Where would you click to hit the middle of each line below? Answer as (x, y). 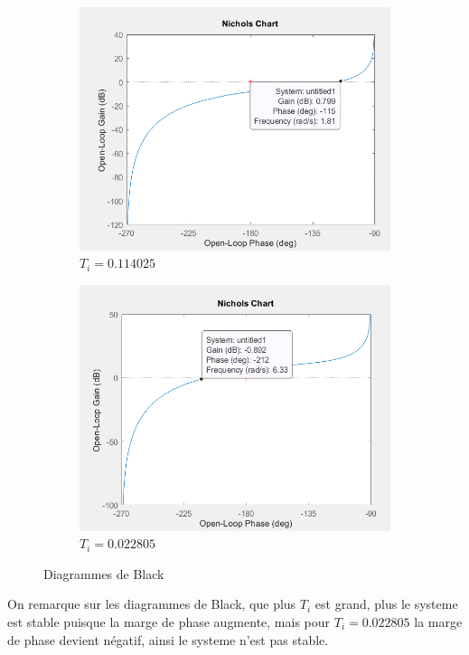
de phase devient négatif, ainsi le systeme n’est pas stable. (168, 639)
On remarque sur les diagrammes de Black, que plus (152, 604)
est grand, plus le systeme (386, 604)
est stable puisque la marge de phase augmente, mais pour (169, 621)
